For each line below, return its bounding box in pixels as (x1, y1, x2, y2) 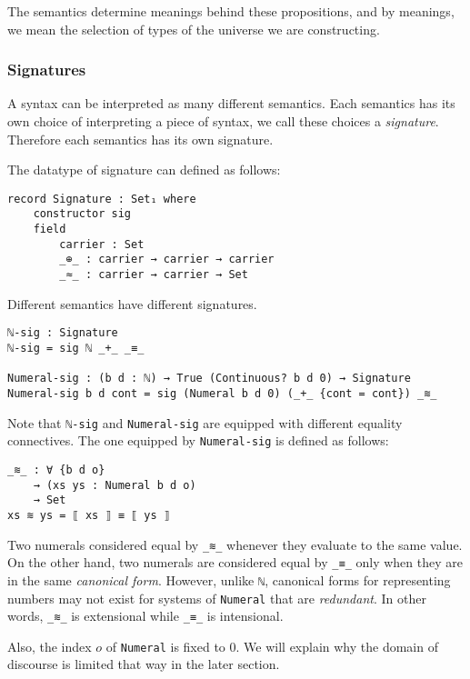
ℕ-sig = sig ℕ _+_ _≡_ (7, 341, 145, 354)
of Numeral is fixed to (105, 636, 225, 655)
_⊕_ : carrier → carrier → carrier (59, 253, 275, 266)
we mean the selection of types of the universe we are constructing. (7, 19, 380, 38)
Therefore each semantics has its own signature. (7, 129, 274, 148)
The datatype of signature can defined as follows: (7, 160, 281, 179)
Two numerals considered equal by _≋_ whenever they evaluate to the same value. (7, 534, 463, 554)
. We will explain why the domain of (235, 636, 438, 655)
